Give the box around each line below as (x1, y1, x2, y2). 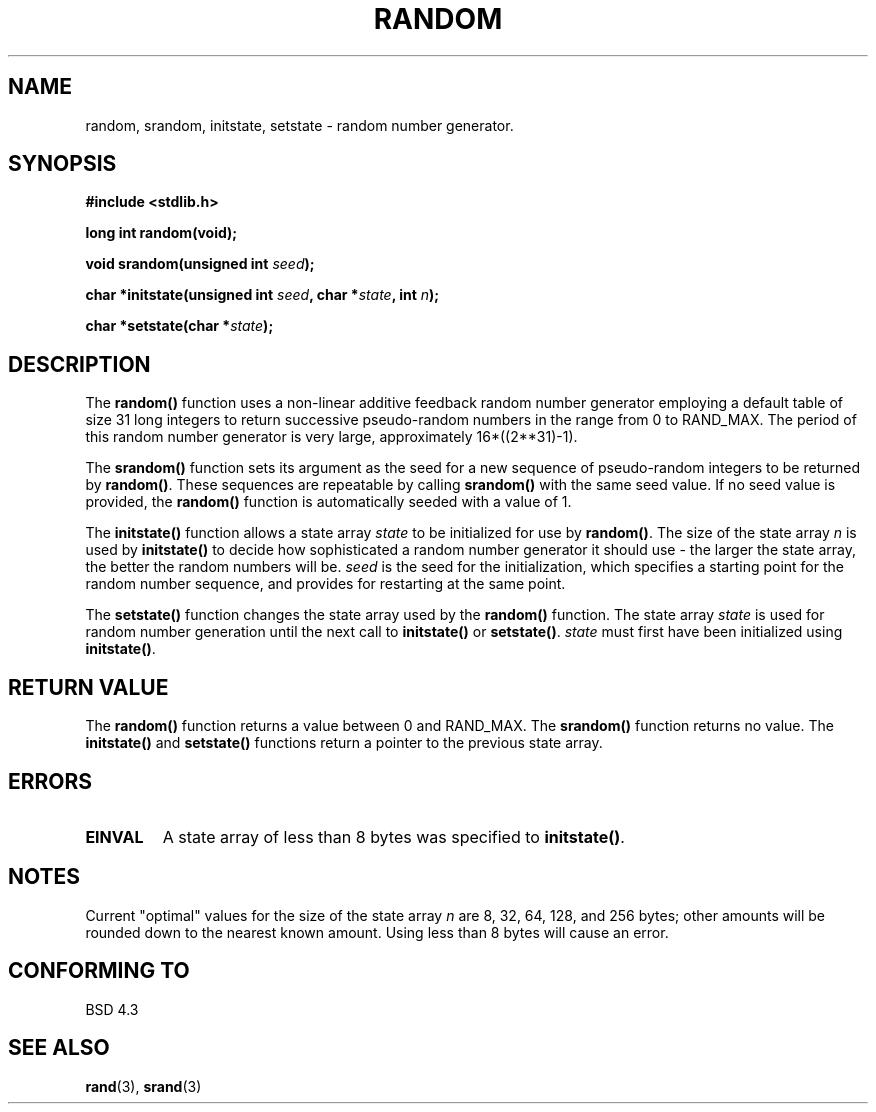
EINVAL (85, 826, 144, 847)
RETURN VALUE (8, 674, 169, 700)
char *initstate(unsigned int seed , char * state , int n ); (85, 286, 440, 304)
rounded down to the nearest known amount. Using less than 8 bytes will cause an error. (85, 923, 669, 941)
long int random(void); (85, 224, 238, 242)
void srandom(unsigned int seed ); (85, 255, 315, 273)
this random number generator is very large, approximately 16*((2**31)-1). (85, 428, 578, 446)
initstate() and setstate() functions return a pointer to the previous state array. (85, 734, 603, 752)
